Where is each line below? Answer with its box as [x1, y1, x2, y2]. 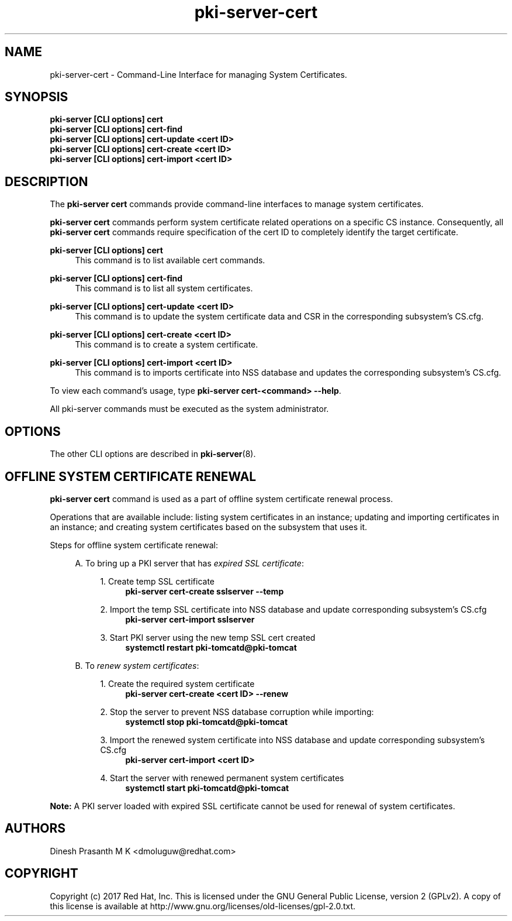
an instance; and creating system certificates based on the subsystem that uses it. [50, 521, 368, 532]
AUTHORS [5, 821, 66, 836]
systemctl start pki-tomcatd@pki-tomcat [125, 782, 289, 793]
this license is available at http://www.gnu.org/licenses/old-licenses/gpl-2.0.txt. [50, 901, 356, 911]
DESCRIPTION [5, 174, 88, 189]
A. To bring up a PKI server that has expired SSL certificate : [75, 558, 304, 568]
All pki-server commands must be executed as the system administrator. [50, 404, 329, 414]
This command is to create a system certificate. [75, 339, 258, 350]
